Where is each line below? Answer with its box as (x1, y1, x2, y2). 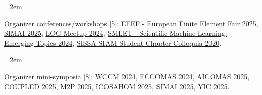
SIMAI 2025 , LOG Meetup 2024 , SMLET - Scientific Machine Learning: (4, 28, 227, 38)
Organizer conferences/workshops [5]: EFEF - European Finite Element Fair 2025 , (4, 18, 258, 28)
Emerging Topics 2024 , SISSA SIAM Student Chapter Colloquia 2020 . (4, 37, 222, 48)
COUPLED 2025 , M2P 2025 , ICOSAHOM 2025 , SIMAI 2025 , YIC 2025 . (4, 81, 230, 91)
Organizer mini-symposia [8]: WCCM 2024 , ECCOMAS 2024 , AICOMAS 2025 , (4, 71, 250, 81)
